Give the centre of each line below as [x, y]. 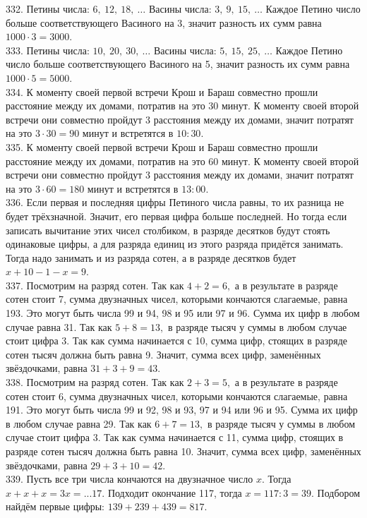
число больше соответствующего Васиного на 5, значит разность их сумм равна [178, 64]
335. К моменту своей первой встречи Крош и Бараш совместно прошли [162, 146]
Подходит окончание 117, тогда [175, 492]
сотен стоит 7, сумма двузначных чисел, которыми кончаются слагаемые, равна [177, 299]
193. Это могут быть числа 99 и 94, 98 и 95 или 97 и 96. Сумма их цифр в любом [183, 313]
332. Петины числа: [48, 8]
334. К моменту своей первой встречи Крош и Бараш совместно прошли [162, 91]
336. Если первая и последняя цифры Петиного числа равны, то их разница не [175, 202]
